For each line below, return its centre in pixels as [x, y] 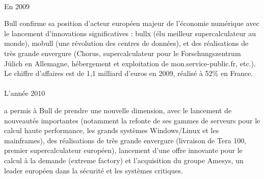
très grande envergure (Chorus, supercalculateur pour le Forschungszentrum [123, 53]
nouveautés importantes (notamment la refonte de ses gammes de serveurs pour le [132, 120]
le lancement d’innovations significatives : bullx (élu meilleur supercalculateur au [130, 33]
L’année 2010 [25, 93]
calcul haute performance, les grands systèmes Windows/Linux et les [112, 130]
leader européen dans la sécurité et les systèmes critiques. [94, 170]
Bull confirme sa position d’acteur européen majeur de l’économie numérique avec [132, 23]
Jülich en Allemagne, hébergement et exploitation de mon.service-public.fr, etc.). [130, 63]
